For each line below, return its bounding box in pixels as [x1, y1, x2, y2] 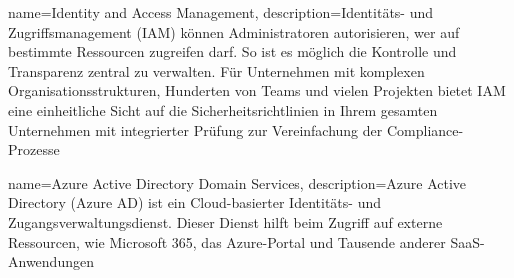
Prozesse [8, 139, 60, 160]
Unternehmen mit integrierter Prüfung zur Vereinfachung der [8, 119, 383, 140]
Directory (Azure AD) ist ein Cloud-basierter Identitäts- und [8, 192, 381, 213]
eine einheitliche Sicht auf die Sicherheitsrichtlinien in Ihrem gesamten [8, 99, 438, 120]
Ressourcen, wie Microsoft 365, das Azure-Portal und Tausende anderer [8, 231, 446, 252]
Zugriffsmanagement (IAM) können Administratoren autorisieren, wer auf [8, 21, 460, 42]
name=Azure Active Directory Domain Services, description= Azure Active [8, 172, 467, 193]
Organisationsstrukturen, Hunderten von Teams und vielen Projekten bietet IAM [8, 80, 506, 101]
